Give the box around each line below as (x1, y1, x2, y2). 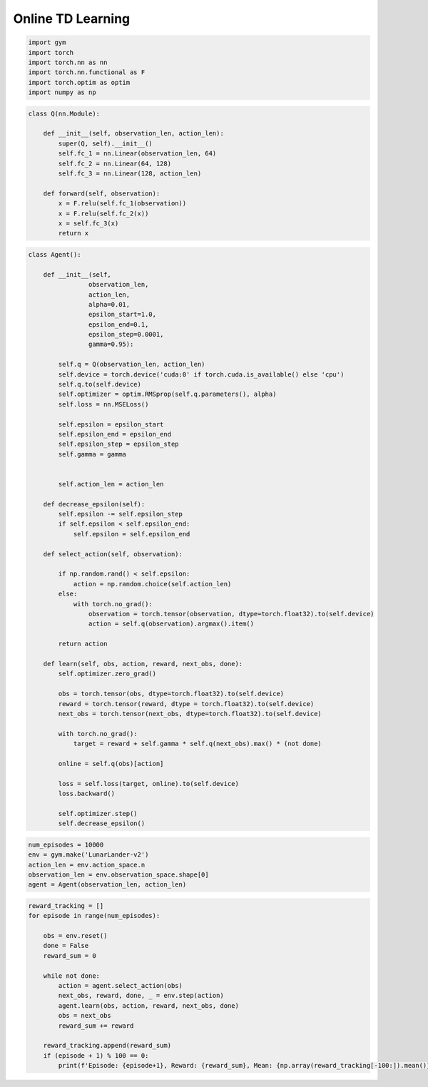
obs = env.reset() (43, 932, 108, 940)
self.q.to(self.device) (58, 380, 142, 389)
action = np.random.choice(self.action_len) (73, 580, 232, 588)
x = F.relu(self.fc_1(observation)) (58, 200, 187, 208)
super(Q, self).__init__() (58, 139, 153, 148)
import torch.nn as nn (28, 58, 108, 66)
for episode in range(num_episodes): (28, 912, 160, 920)
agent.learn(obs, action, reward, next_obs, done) (58, 1001, 239, 1009)
